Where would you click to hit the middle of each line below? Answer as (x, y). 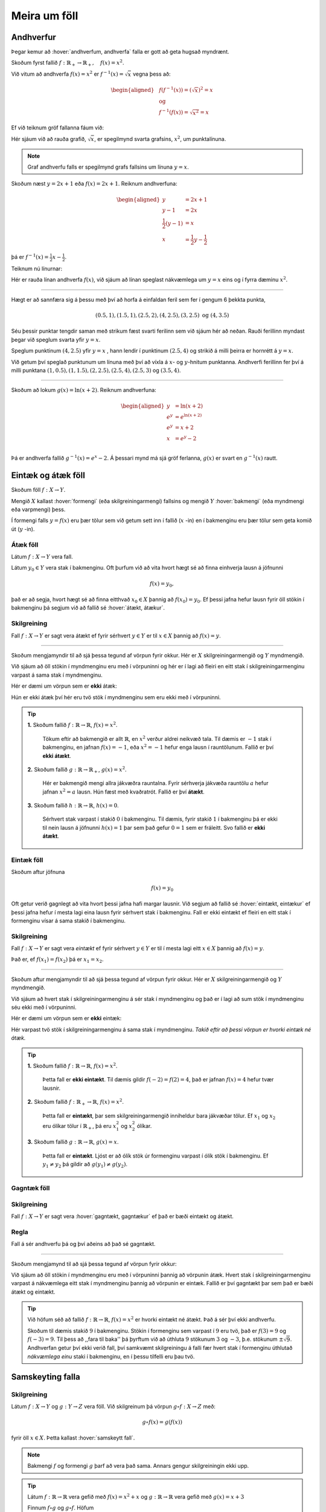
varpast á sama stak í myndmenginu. (57, 675)
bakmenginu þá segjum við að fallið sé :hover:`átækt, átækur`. (88, 608)
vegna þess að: (152, 74)
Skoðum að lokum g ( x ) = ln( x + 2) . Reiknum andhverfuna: (84, 390)
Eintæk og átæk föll (48, 476)
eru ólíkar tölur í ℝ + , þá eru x (79, 1126)
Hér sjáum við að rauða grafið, (49, 138)
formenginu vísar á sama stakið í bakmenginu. (69, 921)
